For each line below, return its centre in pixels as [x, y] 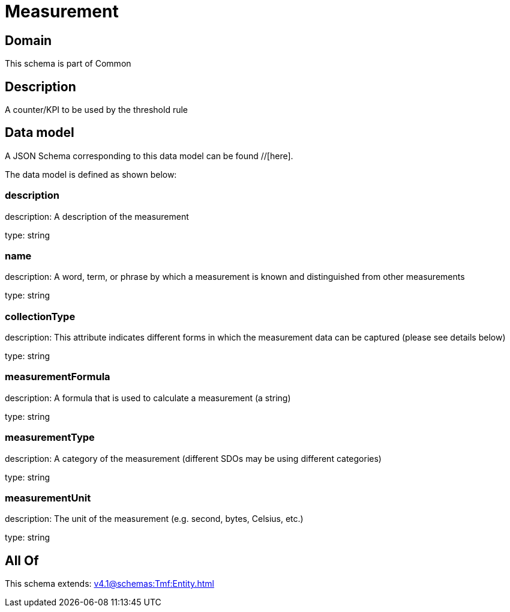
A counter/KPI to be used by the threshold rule [97, 110]
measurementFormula [58, 377]
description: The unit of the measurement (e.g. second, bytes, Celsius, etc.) [154, 519]
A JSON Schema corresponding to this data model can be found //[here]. [149, 156]
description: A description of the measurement [97, 216]
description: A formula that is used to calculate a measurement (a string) [148, 398]
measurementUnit [48, 498]
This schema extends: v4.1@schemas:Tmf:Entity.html [109, 584]
